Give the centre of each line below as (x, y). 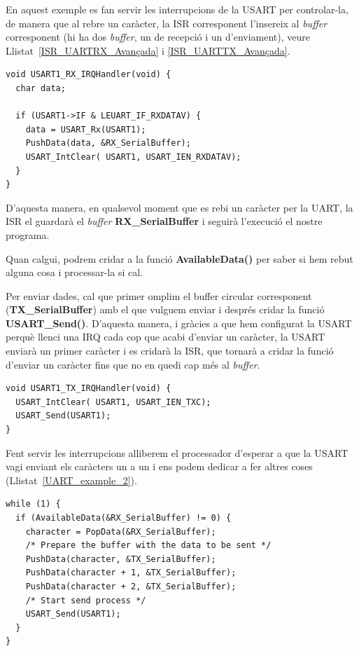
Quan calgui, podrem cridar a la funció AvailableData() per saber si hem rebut (179, 258)
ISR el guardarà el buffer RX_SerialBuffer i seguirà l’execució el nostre (164, 221)
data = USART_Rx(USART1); (86, 129)
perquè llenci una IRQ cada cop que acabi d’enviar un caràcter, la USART (166, 337)
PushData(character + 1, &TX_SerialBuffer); (131, 573)
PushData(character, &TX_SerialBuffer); (121, 559)
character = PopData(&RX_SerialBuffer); (121, 532)
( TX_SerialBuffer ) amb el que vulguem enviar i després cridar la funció (165, 309)
